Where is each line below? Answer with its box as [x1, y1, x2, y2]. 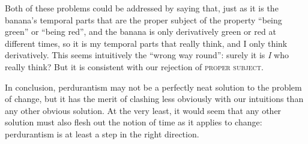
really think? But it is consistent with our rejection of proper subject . [5, 60, 264, 73]
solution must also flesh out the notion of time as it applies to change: [5, 116, 262, 128]
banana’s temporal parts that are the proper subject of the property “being [5, 13, 282, 26]
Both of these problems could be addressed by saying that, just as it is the [5, 2, 279, 14]
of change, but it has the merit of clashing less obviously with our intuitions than [5, 92, 304, 105]
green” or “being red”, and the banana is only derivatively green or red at [5, 25, 276, 38]
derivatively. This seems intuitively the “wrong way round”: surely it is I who [5, 49, 289, 61]
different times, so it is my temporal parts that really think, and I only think [5, 37, 288, 49]
